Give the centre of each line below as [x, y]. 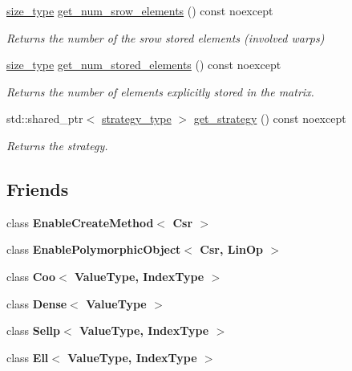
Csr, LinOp [231, 249]
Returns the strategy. [57, 145]
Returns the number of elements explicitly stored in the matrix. [160, 91]
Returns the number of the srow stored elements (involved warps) [166, 37]
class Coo [31, 276]
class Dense [37, 303]
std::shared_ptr [45, 118]
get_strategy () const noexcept [270, 118]
